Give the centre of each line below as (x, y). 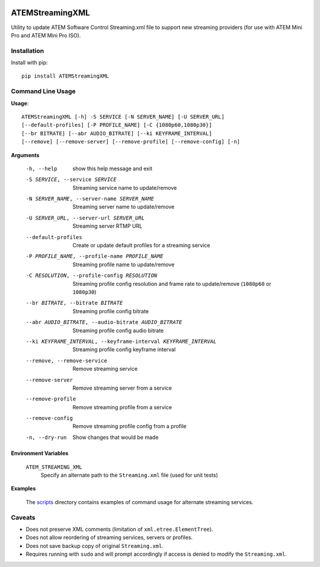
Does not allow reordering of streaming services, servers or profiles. (109, 537)
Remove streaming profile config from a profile (129, 426)
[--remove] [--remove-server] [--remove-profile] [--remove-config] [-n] (131, 142)
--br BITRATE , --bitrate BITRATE (74, 303)
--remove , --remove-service (67, 361)
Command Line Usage (44, 91)
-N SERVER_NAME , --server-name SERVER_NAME (90, 199)
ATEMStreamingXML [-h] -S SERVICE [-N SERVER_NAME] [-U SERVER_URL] (123, 117)
